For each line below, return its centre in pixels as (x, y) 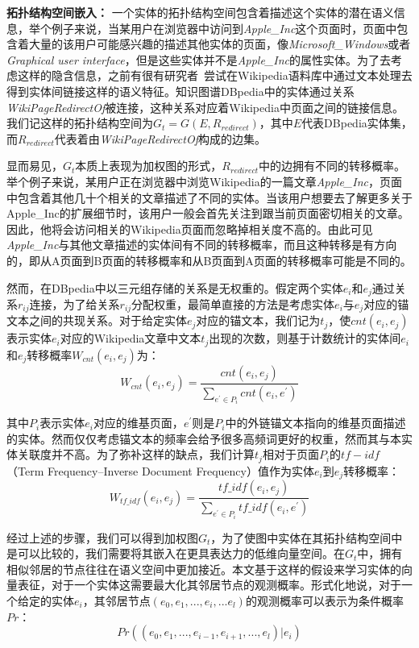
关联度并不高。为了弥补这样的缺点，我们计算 (136, 454)
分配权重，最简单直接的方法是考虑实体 (233, 303)
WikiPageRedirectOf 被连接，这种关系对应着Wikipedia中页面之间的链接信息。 (205, 107)
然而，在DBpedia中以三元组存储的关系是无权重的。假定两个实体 (175, 287)
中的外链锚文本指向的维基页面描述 (315, 423)
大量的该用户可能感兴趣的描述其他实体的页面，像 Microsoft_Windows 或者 (220, 44)
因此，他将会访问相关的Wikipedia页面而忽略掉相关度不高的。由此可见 (190, 228)
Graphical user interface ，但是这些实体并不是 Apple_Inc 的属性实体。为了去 (199, 59)
